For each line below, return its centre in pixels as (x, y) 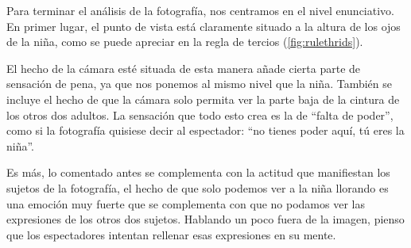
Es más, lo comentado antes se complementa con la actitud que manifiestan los (198, 172)
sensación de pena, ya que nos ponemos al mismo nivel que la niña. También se (199, 84)
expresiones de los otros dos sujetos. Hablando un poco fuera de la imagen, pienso (205, 219)
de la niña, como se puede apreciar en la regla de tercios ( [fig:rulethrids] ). (185, 42)
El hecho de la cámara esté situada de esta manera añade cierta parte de (184, 68)
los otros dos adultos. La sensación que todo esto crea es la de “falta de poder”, (200, 114)
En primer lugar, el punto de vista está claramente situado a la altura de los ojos (204, 26)
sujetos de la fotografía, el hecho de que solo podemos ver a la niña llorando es (198, 187)
